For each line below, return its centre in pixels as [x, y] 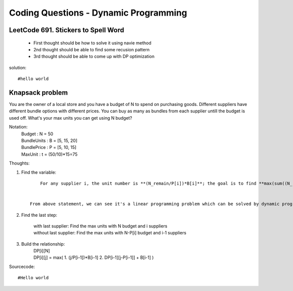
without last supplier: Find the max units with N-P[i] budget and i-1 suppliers [110, 233]
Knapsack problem [38, 93]
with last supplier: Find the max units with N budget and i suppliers [100, 226]
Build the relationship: [43, 244]
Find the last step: [39, 215]
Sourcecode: [22, 267]
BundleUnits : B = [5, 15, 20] [49, 140]
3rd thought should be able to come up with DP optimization [94, 57]
